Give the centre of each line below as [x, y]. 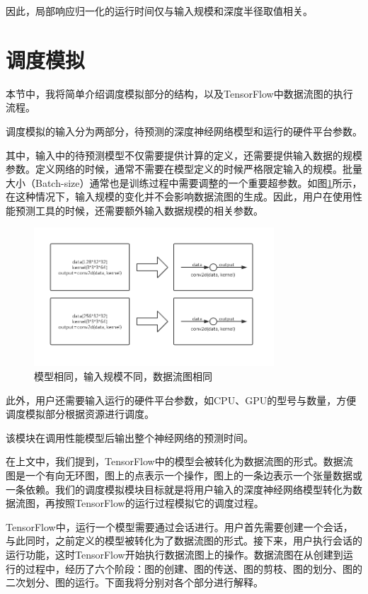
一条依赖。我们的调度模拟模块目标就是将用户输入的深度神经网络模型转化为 [179, 489]
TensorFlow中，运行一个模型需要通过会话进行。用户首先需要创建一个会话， [179, 526]
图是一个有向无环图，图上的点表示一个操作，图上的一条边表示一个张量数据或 [184, 475]
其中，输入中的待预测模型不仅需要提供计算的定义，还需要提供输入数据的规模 [184, 155]
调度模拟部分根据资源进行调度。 [80, 414]
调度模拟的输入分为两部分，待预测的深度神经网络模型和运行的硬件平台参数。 [184, 131]
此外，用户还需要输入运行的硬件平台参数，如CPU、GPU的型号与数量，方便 [181, 400]
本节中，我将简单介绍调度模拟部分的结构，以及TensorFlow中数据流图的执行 [179, 93]
